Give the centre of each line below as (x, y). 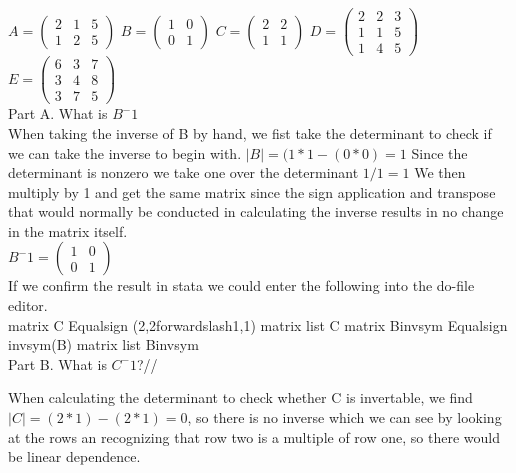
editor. (28, 305)
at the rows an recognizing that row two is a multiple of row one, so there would (254, 436)
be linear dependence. (74, 456)
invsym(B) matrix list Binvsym (103, 344)
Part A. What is (58, 113)
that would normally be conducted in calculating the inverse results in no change (256, 211)
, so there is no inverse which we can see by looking (344, 417)
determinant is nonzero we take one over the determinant (183, 172)
